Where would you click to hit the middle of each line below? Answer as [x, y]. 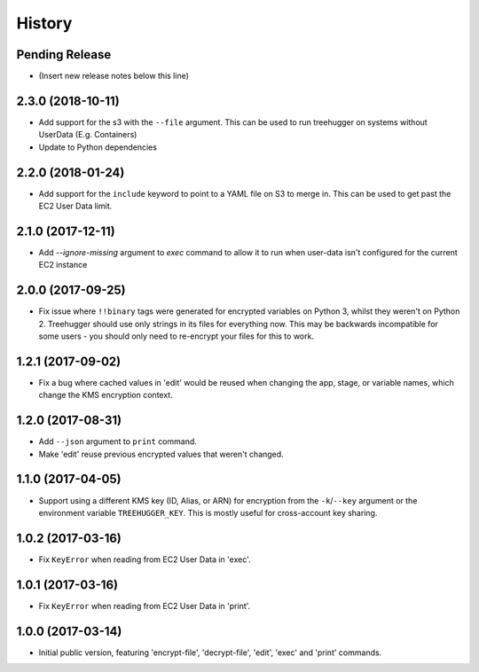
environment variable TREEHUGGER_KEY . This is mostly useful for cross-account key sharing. [208, 512]
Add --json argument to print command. [118, 441]
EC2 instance [63, 265]
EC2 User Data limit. [75, 206]
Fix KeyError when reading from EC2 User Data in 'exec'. [145, 559]
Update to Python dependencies [98, 147]
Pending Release [64, 55]
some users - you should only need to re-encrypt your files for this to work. [177, 336]
